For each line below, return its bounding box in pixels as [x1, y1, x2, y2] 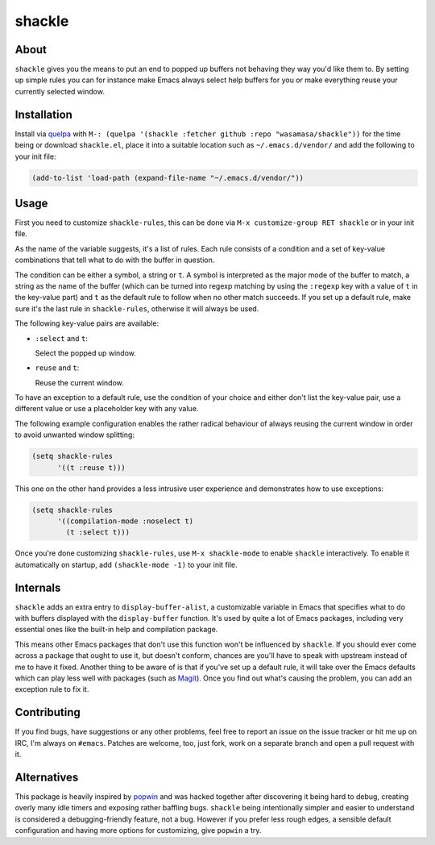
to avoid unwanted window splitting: [14, 430, 135, 439]
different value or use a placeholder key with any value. [14, 404, 199, 414]
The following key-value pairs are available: [14, 318, 159, 328]
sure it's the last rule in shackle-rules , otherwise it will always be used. [14, 303, 259, 314]
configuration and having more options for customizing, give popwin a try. [14, 826, 262, 835]
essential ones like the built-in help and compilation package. [14, 625, 218, 635]
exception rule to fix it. [14, 685, 89, 694]
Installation [14, 107, 72, 121]
